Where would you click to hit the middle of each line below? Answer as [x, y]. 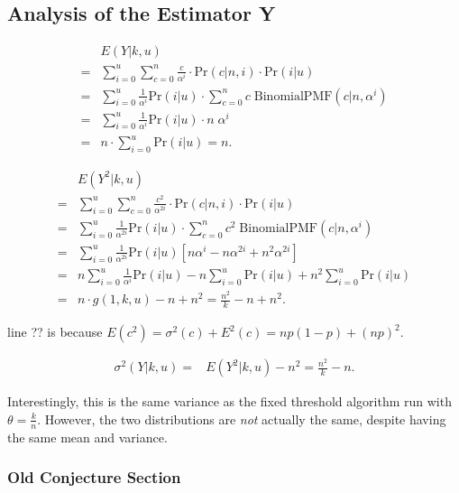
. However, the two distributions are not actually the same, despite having [242, 419]
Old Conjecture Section [94, 477]
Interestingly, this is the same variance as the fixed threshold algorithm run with [229, 401]
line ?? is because [55, 332]
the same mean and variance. [87, 437]
